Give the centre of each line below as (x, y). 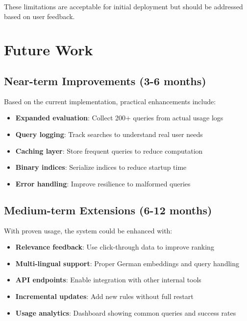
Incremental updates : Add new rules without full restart (104, 296)
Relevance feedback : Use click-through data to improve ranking (115, 247)
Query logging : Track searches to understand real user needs (109, 134)
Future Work (49, 50)
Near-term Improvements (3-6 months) (105, 80)
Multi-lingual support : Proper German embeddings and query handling (127, 263)
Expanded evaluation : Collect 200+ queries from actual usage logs (119, 118)
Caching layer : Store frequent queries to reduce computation (109, 150)
